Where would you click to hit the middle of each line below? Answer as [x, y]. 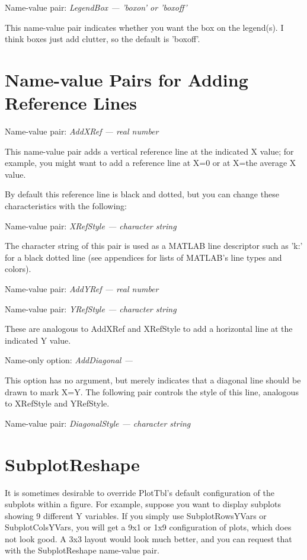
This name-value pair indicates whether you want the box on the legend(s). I [144, 27]
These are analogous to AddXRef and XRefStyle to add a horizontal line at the [149, 329]
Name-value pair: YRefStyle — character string [91, 308]
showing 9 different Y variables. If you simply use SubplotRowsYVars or [136, 515]
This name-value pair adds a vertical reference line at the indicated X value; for [149, 151]
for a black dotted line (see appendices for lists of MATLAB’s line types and [143, 257]
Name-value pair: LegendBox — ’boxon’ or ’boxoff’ [96, 7]
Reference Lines [71, 103]
